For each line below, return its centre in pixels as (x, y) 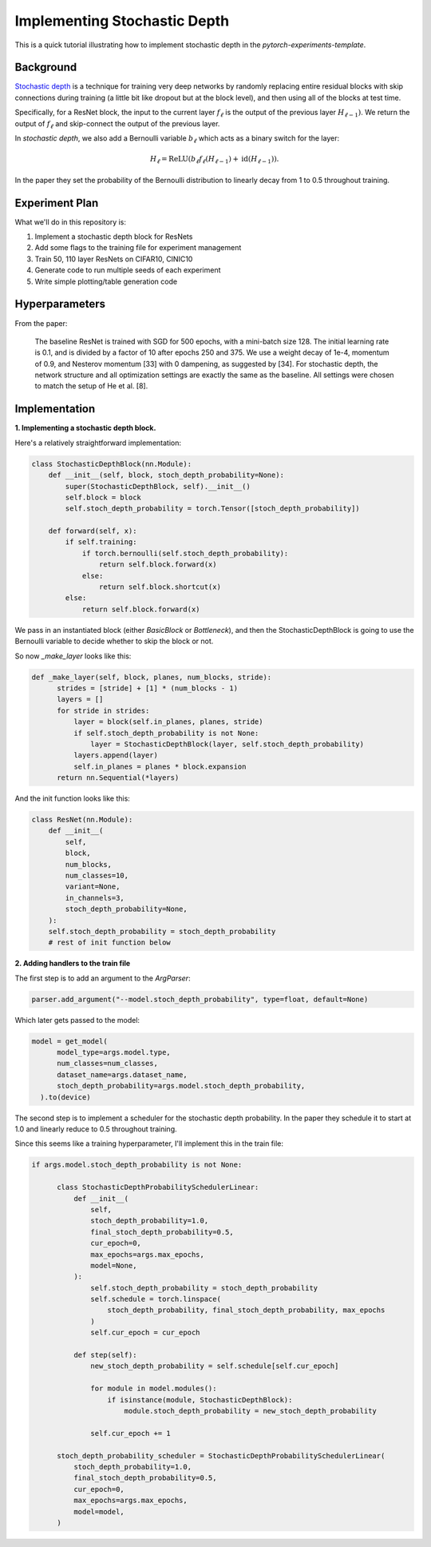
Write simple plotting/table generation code (106, 281)
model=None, (114, 1265)
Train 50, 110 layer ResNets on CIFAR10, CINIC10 (114, 259)
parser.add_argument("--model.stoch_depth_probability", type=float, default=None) (200, 999)
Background (46, 68)
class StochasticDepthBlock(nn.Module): (111, 464)
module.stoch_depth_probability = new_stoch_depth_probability (250, 1411)
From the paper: (41, 323)
